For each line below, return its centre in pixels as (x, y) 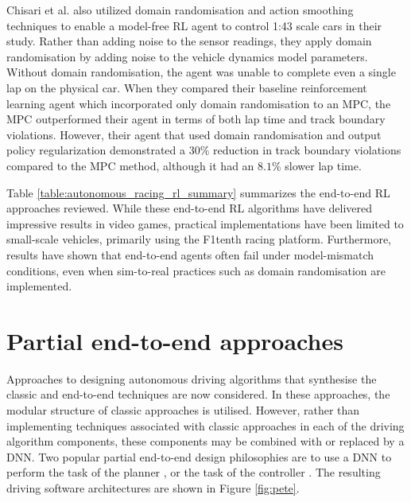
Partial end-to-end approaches (175, 340)
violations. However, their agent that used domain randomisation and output (194, 134)
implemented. (39, 286)
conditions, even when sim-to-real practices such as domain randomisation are (196, 270)
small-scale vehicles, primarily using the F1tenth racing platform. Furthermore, (199, 239)
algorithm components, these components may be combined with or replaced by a (205, 441)
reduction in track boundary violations (307, 150)
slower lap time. (323, 165)
